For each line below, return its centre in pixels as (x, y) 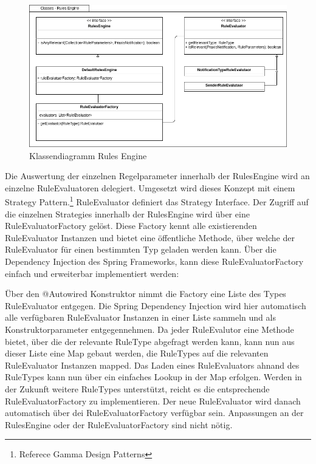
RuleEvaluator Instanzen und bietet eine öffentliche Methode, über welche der (150, 237)
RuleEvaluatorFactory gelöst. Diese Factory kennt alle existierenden (131, 226)
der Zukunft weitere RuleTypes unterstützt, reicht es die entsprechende (137, 389)
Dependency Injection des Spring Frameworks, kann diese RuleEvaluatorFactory (154, 261)
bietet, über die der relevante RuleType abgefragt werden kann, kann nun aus (150, 341)
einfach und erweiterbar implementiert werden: (92, 273)
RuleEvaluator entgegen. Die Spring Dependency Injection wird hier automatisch (156, 305)
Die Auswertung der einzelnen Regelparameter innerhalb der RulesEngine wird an (157, 176)
